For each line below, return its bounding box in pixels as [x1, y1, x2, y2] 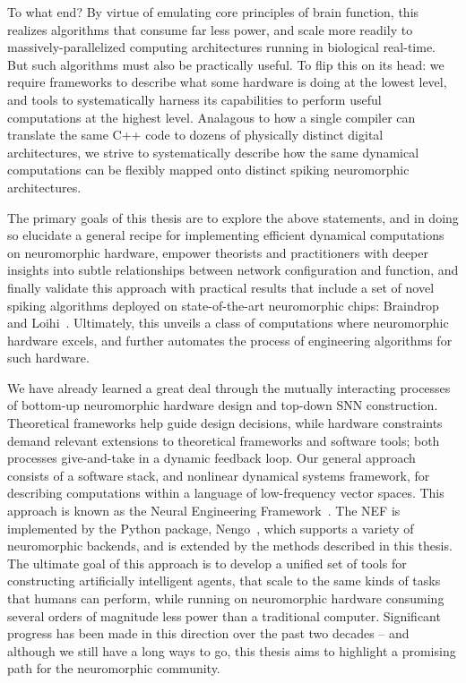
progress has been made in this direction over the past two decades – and [7, 624, 410, 643]
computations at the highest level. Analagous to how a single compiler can [7, 107, 416, 126]
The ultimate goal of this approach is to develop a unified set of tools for [7, 553, 407, 572]
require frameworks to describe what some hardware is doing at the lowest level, [7, 73, 447, 91]
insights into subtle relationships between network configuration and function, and [7, 260, 459, 279]
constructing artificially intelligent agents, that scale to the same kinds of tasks [7, 571, 441, 590]
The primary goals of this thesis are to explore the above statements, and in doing [7, 208, 459, 226]
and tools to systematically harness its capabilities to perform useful [7, 90, 382, 108]
